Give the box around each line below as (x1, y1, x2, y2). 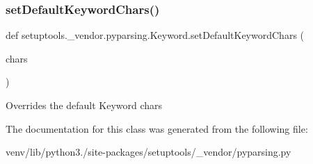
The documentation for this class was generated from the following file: (6, 121, 308, 136)
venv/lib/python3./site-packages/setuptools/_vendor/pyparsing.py (6, 145, 291, 159)
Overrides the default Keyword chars (6, 98, 163, 112)
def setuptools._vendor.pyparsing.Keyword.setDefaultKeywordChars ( (6, 28, 305, 42)
